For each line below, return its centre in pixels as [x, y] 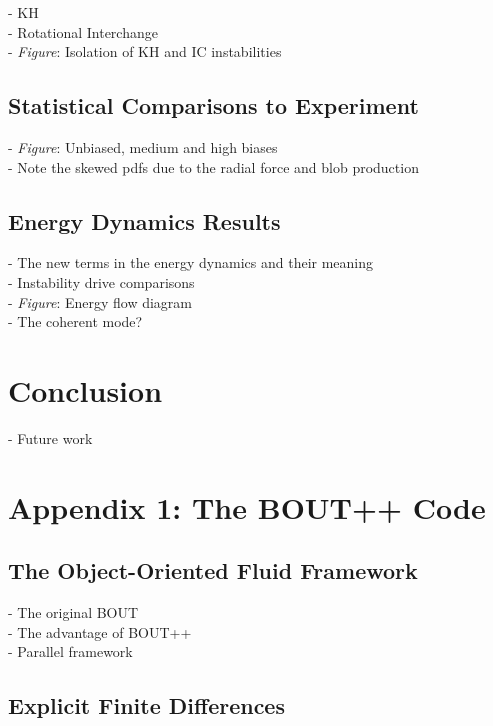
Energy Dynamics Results [144, 220]
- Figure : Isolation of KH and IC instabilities [145, 51]
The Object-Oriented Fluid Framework [213, 570]
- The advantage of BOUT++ [100, 631]
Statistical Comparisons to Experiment [213, 105]
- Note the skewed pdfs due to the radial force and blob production [213, 166]
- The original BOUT [73, 612]
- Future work [50, 437]
